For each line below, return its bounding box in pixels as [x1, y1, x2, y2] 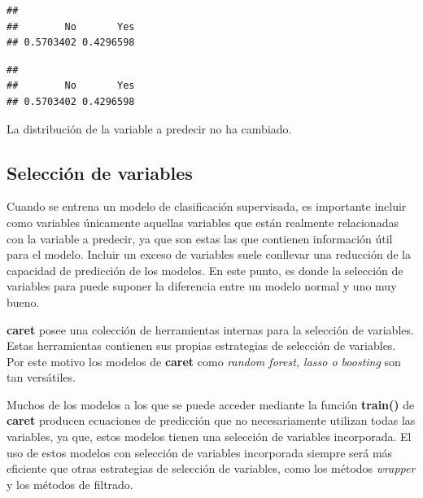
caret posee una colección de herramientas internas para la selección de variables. [7, 321, 414, 338]
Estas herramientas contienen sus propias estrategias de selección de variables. [7, 337, 396, 354]
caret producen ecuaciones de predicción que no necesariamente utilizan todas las [7, 412, 416, 429]
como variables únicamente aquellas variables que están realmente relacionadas [7, 213, 399, 230]
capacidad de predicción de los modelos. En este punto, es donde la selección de [7, 261, 403, 278]
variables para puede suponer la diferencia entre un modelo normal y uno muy [7, 277, 397, 295]
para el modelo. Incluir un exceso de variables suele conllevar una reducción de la [7, 246, 412, 263]
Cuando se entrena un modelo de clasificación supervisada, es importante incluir [7, 198, 407, 215]
